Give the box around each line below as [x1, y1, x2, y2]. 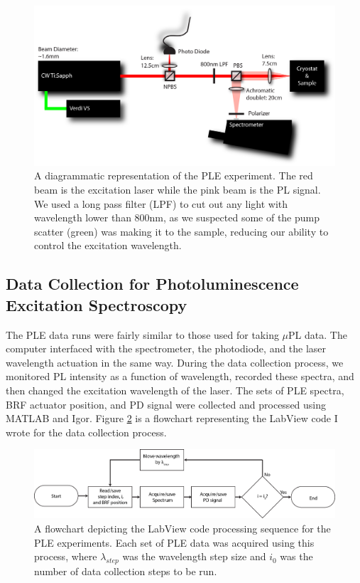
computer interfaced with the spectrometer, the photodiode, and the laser [6, 341, 327, 356]
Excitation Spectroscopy [6, 293, 187, 315]
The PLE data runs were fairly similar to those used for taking [6, 327, 279, 342]
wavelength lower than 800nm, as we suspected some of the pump [34, 210, 320, 225]
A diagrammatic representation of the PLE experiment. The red [34, 168, 313, 183]
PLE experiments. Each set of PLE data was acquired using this [34, 535, 315, 550]
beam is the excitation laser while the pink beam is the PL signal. [34, 182, 321, 197]
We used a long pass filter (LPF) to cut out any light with [34, 196, 288, 211]
